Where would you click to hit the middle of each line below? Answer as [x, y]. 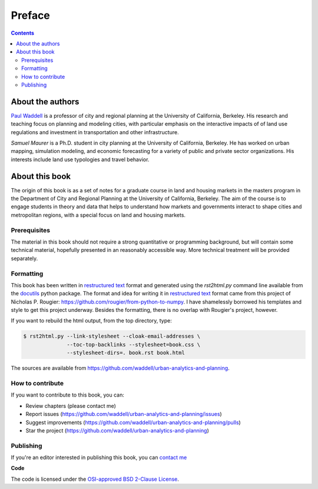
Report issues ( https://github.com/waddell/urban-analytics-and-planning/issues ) [124, 414]
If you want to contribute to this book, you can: [68, 395]
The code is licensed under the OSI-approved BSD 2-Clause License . [95, 479]
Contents [23, 33]
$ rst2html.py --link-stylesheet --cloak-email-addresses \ [112, 336]
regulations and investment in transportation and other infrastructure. [95, 132]
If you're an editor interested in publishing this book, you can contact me [99, 458]
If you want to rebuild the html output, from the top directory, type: [91, 321]
